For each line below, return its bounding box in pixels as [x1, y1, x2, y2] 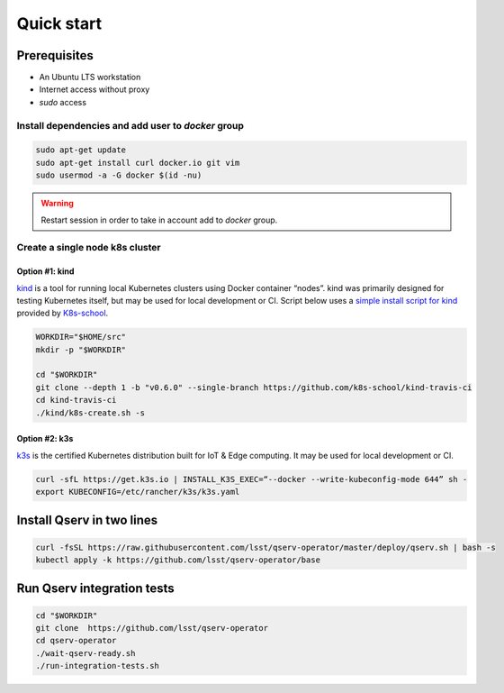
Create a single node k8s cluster [16, 242, 161, 254]
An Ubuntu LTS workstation [39, 72, 141, 83]
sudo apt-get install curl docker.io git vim [35, 158, 240, 168]
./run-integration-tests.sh [35, 661, 159, 671]
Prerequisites [16, 48, 94, 63]
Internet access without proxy [39, 84, 150, 95]
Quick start [16, 14, 103, 33]
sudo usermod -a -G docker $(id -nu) [35, 170, 202, 180]
